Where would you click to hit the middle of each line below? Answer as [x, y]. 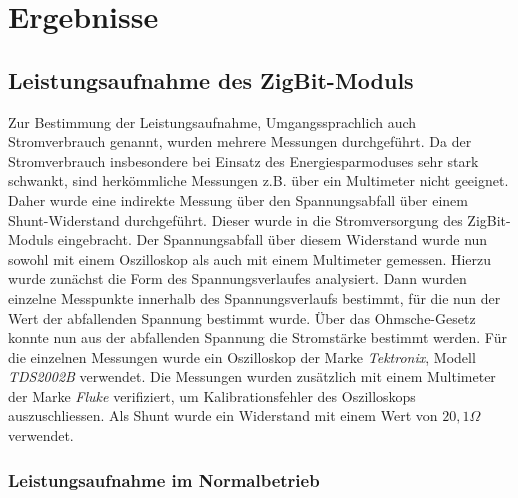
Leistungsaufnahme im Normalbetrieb [164, 479]
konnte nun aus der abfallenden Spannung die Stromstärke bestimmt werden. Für [257, 337]
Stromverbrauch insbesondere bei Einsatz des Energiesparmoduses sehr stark [243, 160]
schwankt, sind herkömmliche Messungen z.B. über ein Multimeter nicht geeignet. [258, 180]
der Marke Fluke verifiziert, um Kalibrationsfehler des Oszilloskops [212, 395]
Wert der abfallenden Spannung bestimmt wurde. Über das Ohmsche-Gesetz [242, 317]
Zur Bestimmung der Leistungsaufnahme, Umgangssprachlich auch [212, 121]
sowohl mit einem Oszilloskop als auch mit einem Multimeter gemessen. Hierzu [250, 258]
